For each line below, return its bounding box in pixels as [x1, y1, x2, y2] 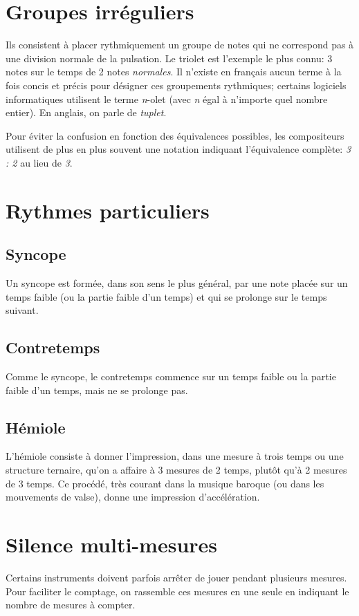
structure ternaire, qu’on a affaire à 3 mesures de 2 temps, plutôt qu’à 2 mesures [6, 463, 347, 477]
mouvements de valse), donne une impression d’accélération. [6, 489, 260, 504]
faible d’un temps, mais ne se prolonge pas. [6, 382, 188, 397]
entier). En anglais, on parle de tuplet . [6, 105, 167, 120]
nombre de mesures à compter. [6, 597, 136, 612]
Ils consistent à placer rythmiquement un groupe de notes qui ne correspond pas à [6, 37, 354, 52]
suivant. [6, 303, 39, 317]
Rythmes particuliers [6, 196, 210, 224]
